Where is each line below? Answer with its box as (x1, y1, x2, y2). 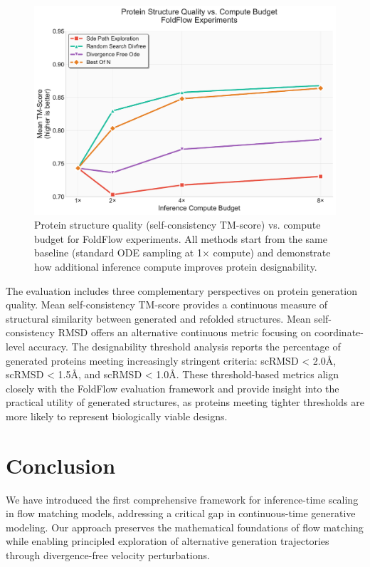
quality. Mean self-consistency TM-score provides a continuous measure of (6, 297, 328, 312)
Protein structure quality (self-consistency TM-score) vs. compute (34, 217, 321, 232)
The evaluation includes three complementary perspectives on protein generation (6, 283, 357, 298)
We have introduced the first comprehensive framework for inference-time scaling (6, 491, 359, 506)
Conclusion (6, 450, 116, 479)
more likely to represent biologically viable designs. (6, 408, 228, 423)
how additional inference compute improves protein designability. (34, 259, 317, 274)
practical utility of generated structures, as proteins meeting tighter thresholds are (6, 395, 364, 410)
